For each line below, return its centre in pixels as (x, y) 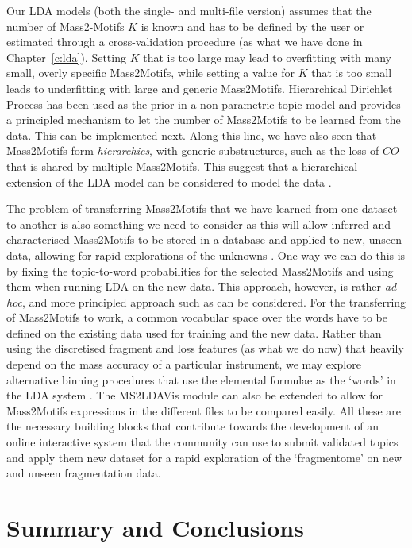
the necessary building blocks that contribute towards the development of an (193, 426)
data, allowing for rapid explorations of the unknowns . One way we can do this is (206, 255)
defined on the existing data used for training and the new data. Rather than (194, 332)
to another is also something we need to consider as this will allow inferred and (198, 224)
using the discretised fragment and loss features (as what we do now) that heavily (205, 348)
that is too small (352, 73)
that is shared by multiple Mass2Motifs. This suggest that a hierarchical (182, 166)
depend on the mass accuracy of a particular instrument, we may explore (184, 364)
